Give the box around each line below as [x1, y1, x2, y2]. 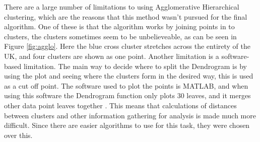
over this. [4, 129, 33, 140]
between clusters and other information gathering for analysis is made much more [4, 110, 256, 120]
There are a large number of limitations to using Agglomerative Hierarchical [4, 2, 239, 12]
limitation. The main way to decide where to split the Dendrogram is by [23, 60, 247, 71]
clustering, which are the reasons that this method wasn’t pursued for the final [4, 11, 247, 22]
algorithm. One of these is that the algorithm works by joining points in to [4, 21, 235, 32]
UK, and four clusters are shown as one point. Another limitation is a [4, 50, 219, 61]
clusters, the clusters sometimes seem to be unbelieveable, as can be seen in [4, 31, 237, 41]
